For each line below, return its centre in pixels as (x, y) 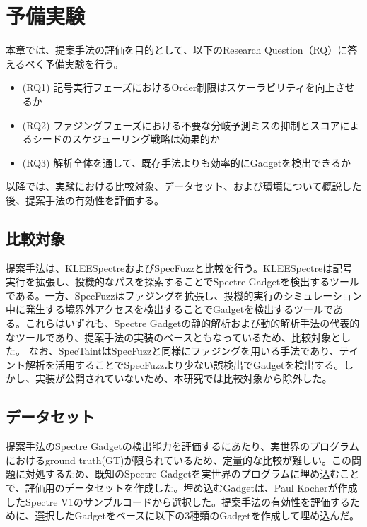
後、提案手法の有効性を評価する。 (85, 200)
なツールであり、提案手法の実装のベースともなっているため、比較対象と (173, 337)
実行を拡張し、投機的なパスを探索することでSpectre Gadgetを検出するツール (182, 282)
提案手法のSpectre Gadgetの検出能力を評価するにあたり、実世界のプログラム (182, 446)
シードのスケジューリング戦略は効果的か (126, 139)
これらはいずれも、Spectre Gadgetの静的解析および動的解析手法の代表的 (192, 323)
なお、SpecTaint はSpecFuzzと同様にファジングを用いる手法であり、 (184, 351)
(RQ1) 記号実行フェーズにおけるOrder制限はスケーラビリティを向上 (179, 87)
